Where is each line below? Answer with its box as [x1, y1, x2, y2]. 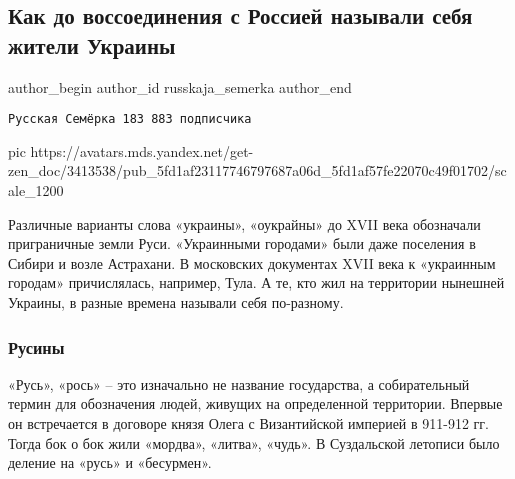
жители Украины [8, 29, 176, 60]
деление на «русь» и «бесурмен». [8, 452, 212, 473]
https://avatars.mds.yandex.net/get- [30, 140, 254, 161]
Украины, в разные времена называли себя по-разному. [8, 292, 344, 312]
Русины [8, 334, 65, 359]
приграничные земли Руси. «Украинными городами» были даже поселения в [8, 233, 476, 254]
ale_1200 [8, 180, 64, 201]
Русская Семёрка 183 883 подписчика [8, 112, 252, 127]
